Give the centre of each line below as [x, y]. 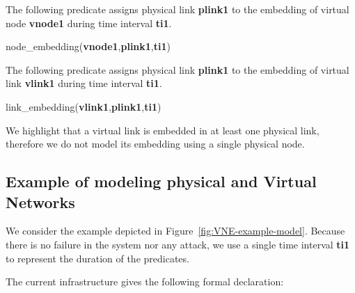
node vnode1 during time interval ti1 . [89, 23]
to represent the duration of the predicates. [97, 258]
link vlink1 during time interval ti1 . [84, 83]
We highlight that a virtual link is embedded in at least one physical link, [163, 130]
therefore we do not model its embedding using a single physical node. [155, 144]
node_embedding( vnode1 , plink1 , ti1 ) [88, 46]
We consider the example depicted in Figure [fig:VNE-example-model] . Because [175, 231]
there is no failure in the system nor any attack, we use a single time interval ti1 [178, 244]
